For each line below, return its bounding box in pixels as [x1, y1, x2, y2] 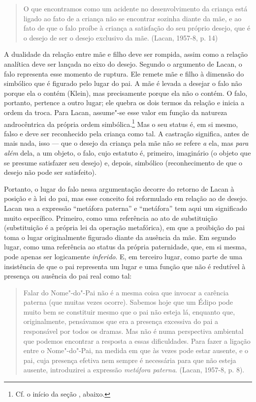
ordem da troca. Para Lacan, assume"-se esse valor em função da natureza [4, 107, 227, 117]
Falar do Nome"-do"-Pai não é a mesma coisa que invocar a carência [23, 287, 229, 297]
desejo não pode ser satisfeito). [4, 167, 96, 177]
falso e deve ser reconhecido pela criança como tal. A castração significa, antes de [4, 128, 249, 138]
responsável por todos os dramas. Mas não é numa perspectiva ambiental [23, 326, 244, 336]
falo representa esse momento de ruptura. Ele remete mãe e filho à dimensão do [4, 68, 244, 79]
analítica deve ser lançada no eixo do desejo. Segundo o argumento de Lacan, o [4, 58, 242, 69]
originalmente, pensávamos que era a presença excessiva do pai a [23, 316, 218, 326]
